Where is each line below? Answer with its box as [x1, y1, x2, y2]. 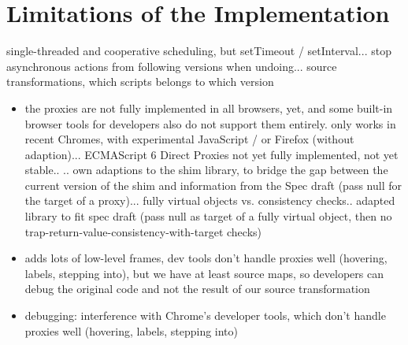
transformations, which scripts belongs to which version [6, 73, 274, 90]
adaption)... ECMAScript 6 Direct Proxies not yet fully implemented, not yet [24, 146, 399, 162]
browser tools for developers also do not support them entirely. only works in [24, 115, 396, 132]
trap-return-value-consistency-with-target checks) [24, 223, 261, 239]
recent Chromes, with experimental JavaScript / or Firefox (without [24, 131, 354, 147]
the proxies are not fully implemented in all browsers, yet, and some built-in [24, 99, 393, 116]
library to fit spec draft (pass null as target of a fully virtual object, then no [24, 208, 392, 224]
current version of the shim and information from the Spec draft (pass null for [24, 176, 402, 193]
